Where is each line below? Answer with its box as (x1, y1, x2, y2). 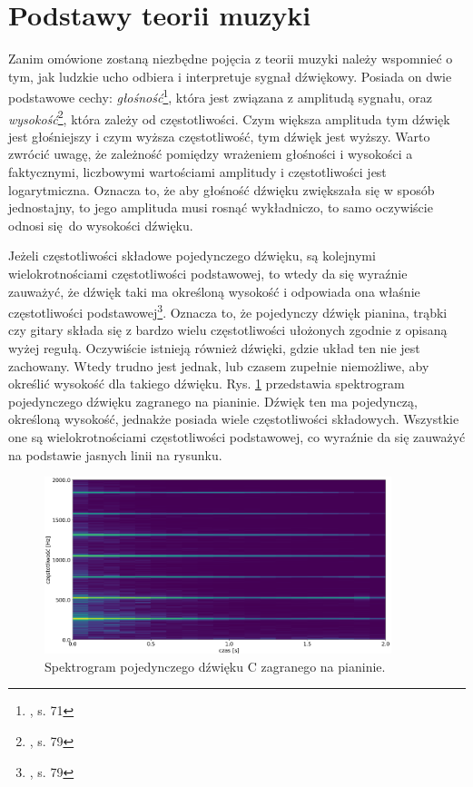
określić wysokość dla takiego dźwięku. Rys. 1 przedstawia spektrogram (8, 374, 405, 393)
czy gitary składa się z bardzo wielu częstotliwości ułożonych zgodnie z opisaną (8, 320, 448, 339)
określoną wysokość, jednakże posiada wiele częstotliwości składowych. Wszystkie (8, 409, 459, 428)
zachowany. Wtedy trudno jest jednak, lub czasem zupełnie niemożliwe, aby (8, 356, 429, 375)
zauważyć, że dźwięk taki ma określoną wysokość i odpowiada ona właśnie (8, 281, 420, 300)
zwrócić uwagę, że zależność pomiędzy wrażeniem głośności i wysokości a (8, 144, 413, 163)
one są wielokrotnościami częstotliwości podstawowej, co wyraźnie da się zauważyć (8, 427, 466, 446)
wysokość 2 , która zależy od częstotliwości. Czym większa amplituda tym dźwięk (8, 106, 450, 128)
